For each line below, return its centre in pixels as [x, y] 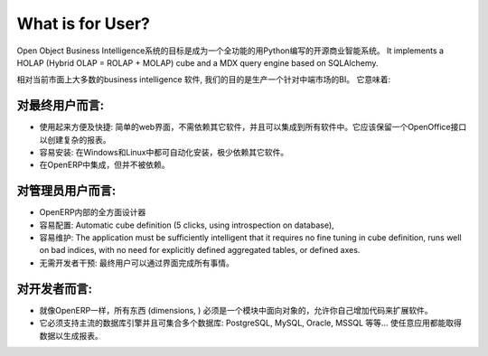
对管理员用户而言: [66, 191]
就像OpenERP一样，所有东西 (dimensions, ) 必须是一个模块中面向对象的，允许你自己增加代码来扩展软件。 [236, 310]
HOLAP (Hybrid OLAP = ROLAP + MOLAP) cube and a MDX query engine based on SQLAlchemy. [197, 62]
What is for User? [84, 23]
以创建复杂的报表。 [75, 139]
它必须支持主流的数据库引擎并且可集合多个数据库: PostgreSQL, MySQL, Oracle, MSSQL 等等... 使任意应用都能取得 [251, 323]
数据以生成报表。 [71, 335]
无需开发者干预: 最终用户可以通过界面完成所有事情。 [136, 263]
